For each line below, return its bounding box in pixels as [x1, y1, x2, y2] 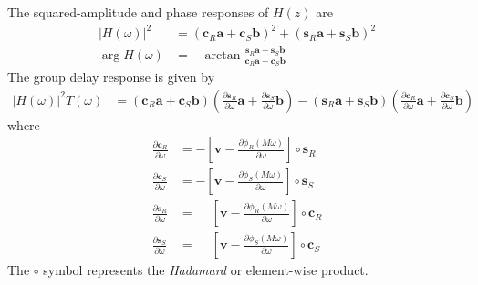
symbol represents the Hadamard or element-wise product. [43, 260, 369, 280]
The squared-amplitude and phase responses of [7, 3, 269, 21]
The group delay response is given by [7, 67, 215, 87]
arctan [204, 48, 241, 62]
